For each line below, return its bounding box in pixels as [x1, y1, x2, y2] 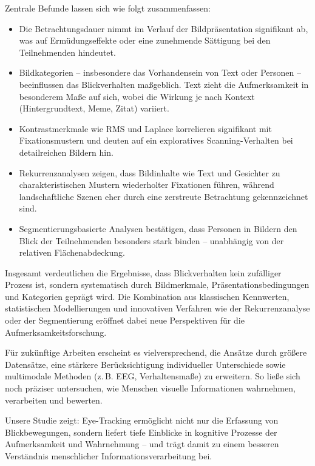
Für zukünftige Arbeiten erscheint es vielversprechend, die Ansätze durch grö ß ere [5, 346, 307, 359]
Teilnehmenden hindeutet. [19, 45, 116, 58]
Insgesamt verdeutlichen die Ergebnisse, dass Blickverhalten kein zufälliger [5, 266, 282, 279]
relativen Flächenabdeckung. [19, 246, 125, 259]
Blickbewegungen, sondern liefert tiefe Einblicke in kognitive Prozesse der [5, 425, 277, 438]
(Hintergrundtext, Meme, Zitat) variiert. [19, 102, 169, 115]
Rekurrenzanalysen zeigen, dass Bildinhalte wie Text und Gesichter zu [19, 166, 280, 179]
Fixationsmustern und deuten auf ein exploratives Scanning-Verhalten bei [19, 134, 293, 147]
